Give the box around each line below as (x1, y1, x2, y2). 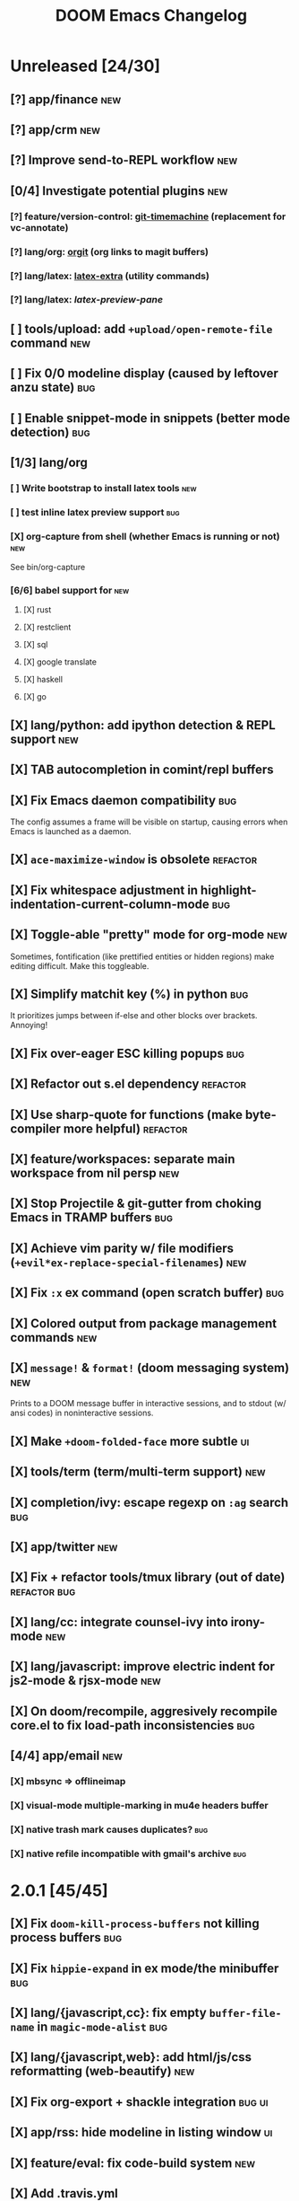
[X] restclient (22, 621, 72, 633)
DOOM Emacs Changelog (55, 5, 248, 26)
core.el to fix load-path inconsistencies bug (10, 1717, 255, 1733)
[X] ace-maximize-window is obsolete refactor (10, 852, 258, 867)
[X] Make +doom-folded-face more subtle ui (10, 1433, 250, 1448)
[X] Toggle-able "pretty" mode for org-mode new (10, 927, 287, 943)
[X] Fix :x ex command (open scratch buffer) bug (10, 1285, 285, 1300)
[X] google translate (22, 656, 98, 667)
